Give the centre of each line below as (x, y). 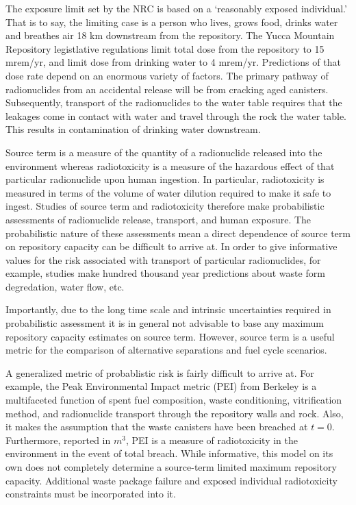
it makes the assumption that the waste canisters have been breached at (157, 427)
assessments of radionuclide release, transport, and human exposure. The (158, 219)
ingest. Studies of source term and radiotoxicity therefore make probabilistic (165, 206)
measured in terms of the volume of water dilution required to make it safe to (168, 192)
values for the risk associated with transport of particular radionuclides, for (163, 259)
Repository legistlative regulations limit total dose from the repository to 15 (165, 48)
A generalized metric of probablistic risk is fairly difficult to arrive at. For (160, 372)
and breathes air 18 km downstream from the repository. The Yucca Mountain (170, 35)
